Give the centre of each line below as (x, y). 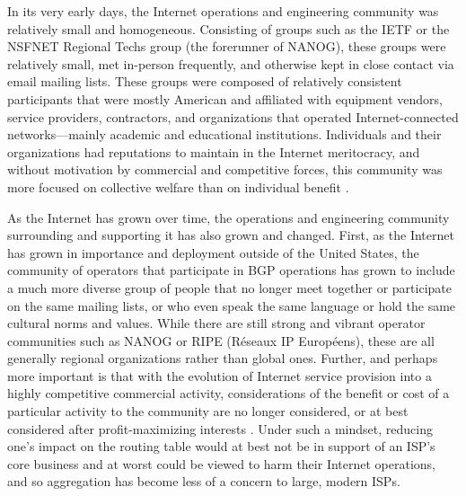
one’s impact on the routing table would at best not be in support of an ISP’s (221, 446)
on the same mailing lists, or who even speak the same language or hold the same (232, 305)
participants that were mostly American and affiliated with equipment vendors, (225, 98)
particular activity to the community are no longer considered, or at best (208, 411)
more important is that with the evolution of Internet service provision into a (220, 375)
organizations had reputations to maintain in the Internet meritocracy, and (214, 151)
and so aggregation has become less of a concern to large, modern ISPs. (204, 481)
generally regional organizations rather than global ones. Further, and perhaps (223, 358)
